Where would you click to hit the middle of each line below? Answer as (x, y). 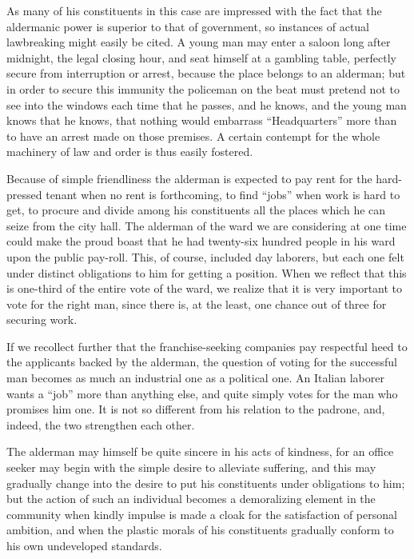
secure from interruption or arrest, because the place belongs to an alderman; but (206, 73)
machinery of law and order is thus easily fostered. (130, 152)
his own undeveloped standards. (84, 545)
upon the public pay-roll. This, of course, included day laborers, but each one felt (205, 256)
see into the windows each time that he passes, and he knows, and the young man (207, 104)
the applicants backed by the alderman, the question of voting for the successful (202, 362)
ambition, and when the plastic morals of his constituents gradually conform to (200, 530)
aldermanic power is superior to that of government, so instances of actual (188, 26)
